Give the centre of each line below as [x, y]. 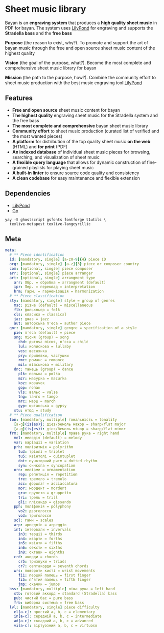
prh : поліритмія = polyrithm [44, 447]
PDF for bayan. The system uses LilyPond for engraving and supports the [79, 28]
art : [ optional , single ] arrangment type [52, 278]
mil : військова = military [46, 365]
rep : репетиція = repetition [48, 475]
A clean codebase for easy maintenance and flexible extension [76, 178]
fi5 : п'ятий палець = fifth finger [54, 580]
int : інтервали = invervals [42, 529]
